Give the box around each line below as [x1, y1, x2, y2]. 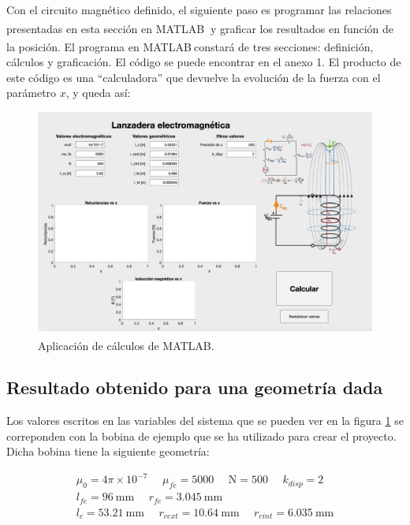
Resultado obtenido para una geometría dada [6, 375, 383, 400]
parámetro [6, 84, 57, 101]
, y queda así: [65, 84, 131, 101]
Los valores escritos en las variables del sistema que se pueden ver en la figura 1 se [6, 412, 404, 429]
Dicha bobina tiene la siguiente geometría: [6, 443, 210, 460]
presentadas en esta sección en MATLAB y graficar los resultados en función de [6, 20, 394, 36]
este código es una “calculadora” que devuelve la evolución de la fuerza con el [6, 69, 381, 85]
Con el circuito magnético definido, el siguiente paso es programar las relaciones [6, 2, 392, 17]
